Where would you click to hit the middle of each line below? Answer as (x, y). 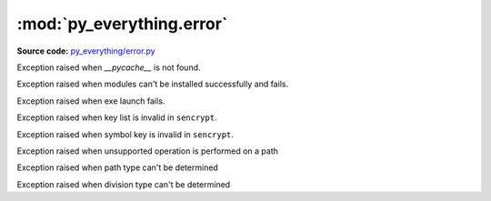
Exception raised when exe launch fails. (91, 101)
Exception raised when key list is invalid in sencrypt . (117, 117)
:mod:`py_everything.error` (122, 24)
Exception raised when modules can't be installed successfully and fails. (153, 84)
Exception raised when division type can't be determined (124, 184)
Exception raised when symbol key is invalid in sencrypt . (125, 134)
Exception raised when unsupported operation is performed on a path (148, 151)
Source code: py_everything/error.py (86, 51)
